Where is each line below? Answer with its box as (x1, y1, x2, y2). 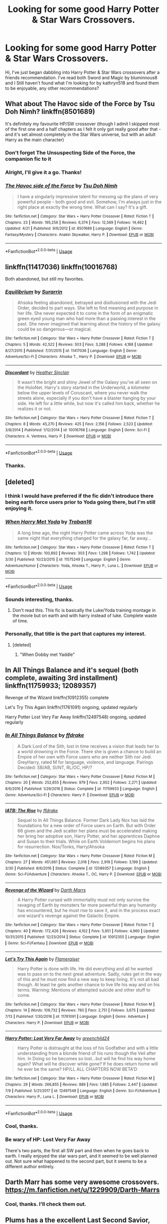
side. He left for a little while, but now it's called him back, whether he (17, 400, 160, 406)
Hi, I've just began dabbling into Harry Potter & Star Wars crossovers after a (5, 69, 160, 75)
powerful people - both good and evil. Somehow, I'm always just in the (17, 199, 162, 205)
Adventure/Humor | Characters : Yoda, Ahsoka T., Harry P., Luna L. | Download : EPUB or (5, 563, 158, 568)
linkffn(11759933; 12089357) (5, 681, 97, 690)
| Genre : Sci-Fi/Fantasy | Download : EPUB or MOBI (5, 940, 93, 945)
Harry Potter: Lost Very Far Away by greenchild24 (5, 1035, 110, 1041)
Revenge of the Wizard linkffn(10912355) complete (5, 695, 109, 701)
